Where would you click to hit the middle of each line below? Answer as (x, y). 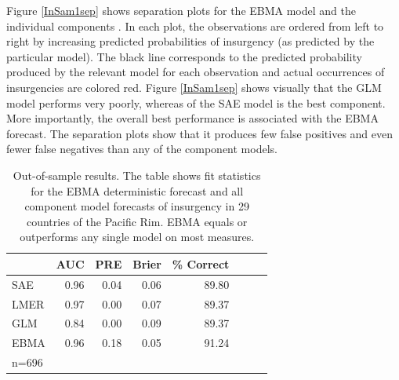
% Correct (201, 263)
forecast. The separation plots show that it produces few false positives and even (200, 133)
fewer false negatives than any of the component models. (142, 149)
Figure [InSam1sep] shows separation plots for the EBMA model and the (181, 10)
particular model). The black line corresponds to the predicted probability (184, 56)
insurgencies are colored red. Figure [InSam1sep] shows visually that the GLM (194, 87)
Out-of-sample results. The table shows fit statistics (137, 175)
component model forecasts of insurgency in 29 (137, 206)
